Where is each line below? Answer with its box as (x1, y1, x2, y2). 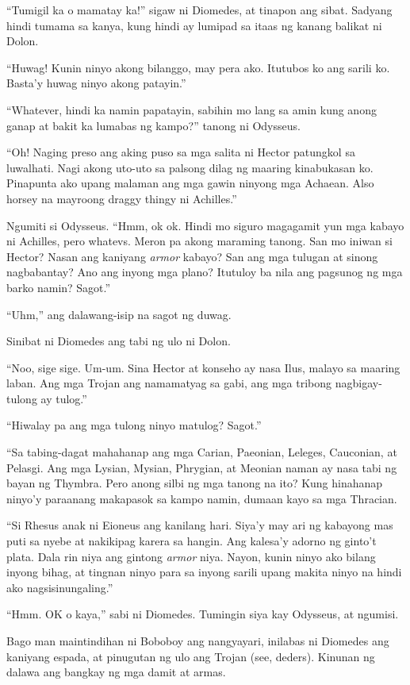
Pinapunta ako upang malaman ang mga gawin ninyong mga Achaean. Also (6, 175, 374, 191)
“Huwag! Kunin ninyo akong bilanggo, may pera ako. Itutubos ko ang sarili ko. (6, 59, 390, 75)
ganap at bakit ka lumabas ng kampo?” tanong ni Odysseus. (6, 117, 301, 133)
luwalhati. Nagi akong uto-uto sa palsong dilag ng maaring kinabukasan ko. (6, 159, 374, 175)
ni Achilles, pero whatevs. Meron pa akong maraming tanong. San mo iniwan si (6, 233, 393, 249)
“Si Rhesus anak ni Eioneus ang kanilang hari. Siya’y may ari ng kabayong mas (6, 517, 393, 533)
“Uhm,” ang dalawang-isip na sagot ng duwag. (6, 306, 232, 322)
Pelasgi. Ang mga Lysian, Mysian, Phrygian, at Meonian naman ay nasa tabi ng (6, 459, 397, 475)
